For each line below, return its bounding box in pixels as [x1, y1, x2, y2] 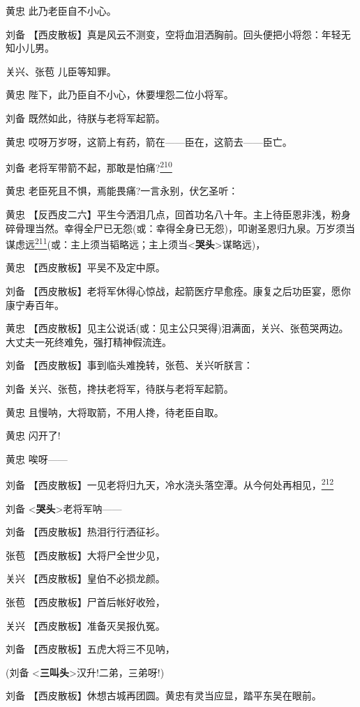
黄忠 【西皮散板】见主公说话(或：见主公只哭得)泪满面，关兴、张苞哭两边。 [6, 321, 349, 335]
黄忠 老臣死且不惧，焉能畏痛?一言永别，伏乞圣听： [6, 183, 239, 198]
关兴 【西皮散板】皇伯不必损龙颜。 [6, 571, 165, 586]
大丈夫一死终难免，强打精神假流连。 [6, 334, 172, 349]
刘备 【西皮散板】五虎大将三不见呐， [6, 641, 175, 656]
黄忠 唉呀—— [6, 451, 68, 466]
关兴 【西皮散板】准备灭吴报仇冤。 [6, 618, 165, 632]
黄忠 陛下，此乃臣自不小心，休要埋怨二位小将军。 [6, 87, 234, 102]
